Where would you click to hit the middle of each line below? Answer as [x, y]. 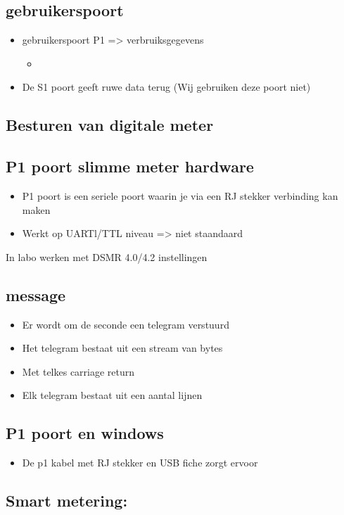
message [36, 294]
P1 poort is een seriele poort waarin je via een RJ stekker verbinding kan [180, 195]
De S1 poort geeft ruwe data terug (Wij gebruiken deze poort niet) [166, 87]
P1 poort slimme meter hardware [130, 166]
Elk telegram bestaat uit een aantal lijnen [112, 395]
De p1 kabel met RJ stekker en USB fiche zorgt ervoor [140, 463]
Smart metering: [67, 501]
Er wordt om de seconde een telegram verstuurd [126, 324]
